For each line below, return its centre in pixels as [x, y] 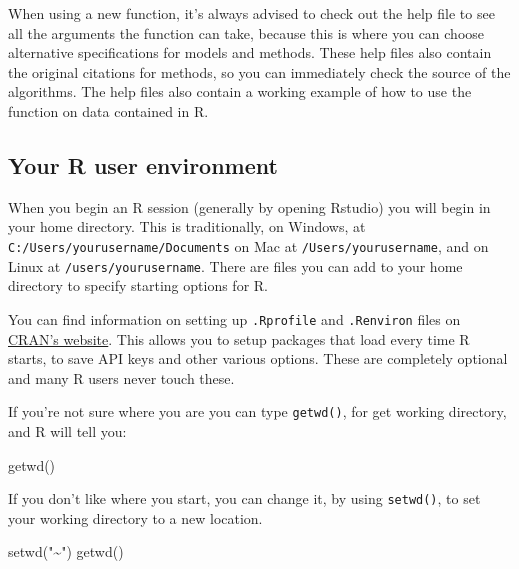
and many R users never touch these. [121, 377]
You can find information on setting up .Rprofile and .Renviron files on [234, 318]
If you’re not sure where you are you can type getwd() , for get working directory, [257, 411]
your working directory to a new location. [135, 517]
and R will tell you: [67, 430]
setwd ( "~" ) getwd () [66, 551]
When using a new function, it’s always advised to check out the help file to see [251, 13]
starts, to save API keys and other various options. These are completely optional [258, 358]
